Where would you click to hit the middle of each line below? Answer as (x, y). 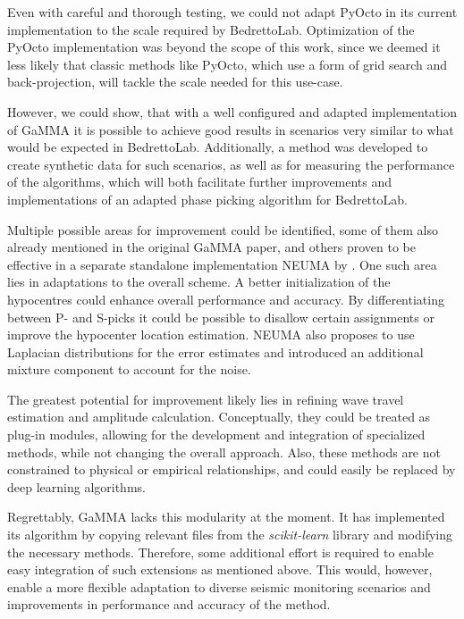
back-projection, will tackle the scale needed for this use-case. (175, 82)
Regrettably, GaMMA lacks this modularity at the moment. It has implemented (226, 517)
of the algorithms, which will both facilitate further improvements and (200, 182)
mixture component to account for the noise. (129, 369)
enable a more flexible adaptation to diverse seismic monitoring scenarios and (219, 586)
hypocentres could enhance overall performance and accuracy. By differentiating (226, 299)
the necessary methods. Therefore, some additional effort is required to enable (220, 552)
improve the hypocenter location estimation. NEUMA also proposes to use (211, 335)
